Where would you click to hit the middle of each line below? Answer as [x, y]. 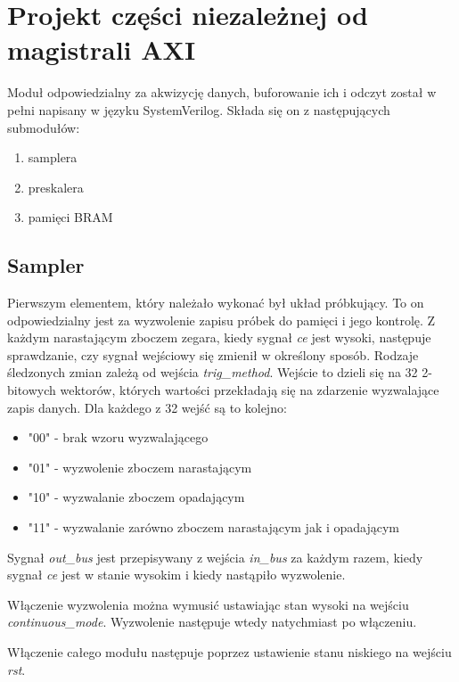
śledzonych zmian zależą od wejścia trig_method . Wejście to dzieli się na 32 [213, 372]
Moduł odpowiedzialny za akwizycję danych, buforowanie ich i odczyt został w [222, 92]
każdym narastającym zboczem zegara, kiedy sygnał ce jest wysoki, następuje [219, 337]
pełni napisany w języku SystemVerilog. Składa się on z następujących [199, 109]
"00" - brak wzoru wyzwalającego [118, 437]
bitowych [32, 390]
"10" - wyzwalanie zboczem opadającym [136, 497]
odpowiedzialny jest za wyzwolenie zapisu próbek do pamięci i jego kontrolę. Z [221, 320]
